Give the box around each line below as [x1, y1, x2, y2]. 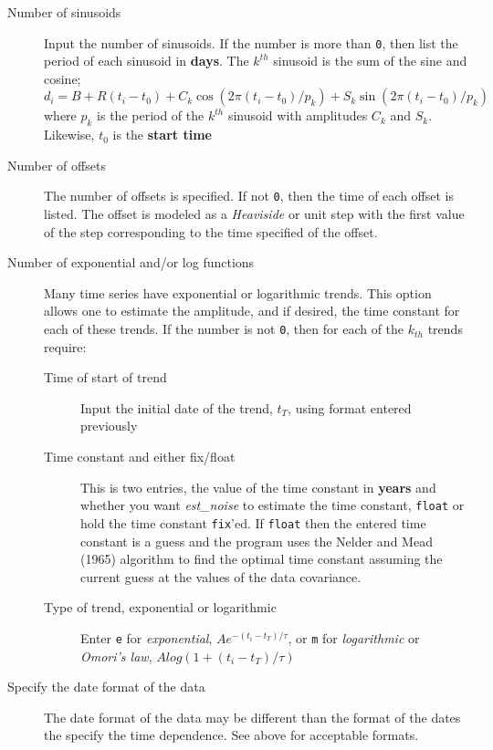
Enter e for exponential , [80, 628, 213, 647]
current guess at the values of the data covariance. [80, 567, 362, 586]
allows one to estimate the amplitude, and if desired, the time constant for [44, 301, 460, 320]
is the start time [112, 125, 212, 144]
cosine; [44, 68, 81, 88]
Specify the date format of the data [7, 677, 205, 696]
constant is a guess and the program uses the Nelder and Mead [80, 531, 433, 550]
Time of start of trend [44, 368, 167, 387]
